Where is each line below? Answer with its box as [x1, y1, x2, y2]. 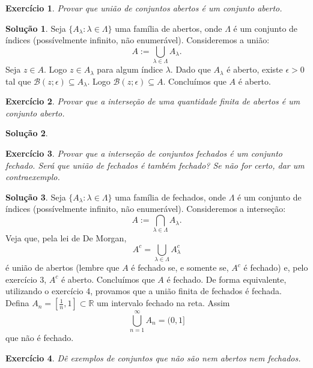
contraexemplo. [5, 170, 60, 183]
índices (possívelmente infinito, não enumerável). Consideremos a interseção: [5, 202, 286, 215]
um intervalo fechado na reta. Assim [97, 297, 230, 309]
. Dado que [170, 63, 211, 76]
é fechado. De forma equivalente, [166, 273, 287, 285]
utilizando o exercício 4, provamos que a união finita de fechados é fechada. [5, 285, 282, 297]
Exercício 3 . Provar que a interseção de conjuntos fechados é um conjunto [5, 147, 283, 160]
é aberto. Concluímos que [61, 273, 155, 285]
